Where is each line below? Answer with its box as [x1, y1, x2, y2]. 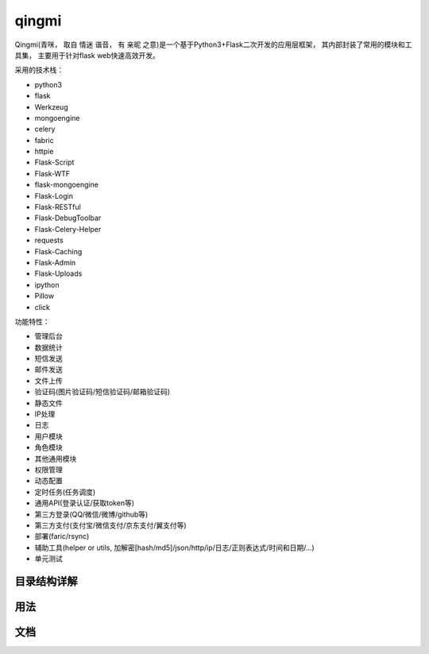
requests [34, 235, 64, 246]
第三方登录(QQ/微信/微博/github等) [34, 509, 149, 519]
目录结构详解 [14, 575, 78, 588]
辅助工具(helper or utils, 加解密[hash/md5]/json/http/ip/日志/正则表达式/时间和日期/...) [34, 543, 315, 552]
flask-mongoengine [34, 180, 99, 190]
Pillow [34, 291, 55, 301]
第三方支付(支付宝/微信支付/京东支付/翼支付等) [34, 520, 187, 530]
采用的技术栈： [14, 65, 64, 75]
